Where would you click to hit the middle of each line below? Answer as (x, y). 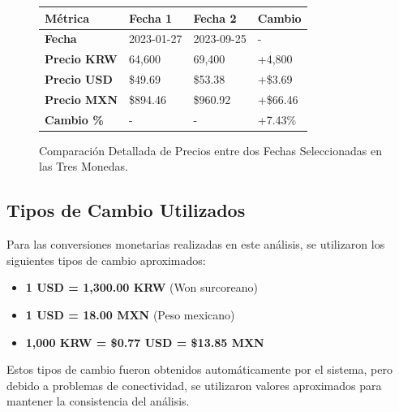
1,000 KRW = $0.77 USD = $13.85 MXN (145, 342)
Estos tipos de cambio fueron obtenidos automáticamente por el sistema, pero (199, 369)
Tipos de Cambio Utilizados (126, 210)
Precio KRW (81, 59)
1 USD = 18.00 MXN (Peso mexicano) (130, 314)
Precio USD (79, 79)
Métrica (67, 17)
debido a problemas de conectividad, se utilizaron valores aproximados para (194, 385)
